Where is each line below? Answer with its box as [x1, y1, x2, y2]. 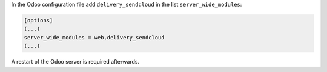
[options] [24, 17, 53, 24]
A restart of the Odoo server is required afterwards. [11, 58, 139, 65]
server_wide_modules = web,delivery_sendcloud [24, 34, 165, 41]
